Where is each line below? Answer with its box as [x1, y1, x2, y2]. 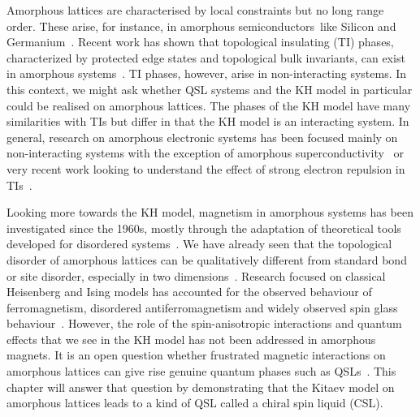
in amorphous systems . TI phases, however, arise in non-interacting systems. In [6, 65, 407, 82]
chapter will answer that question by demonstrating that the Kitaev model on [6, 378, 395, 395]
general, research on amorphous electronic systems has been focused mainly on [6, 128, 398, 145]
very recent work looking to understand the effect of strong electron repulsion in [6, 160, 405, 177]
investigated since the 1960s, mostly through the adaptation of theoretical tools [6, 219, 401, 236]
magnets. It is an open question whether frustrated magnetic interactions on [6, 346, 386, 363]
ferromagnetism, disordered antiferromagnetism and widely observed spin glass [6, 299, 398, 316]
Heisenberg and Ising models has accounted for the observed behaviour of [6, 283, 372, 300]
